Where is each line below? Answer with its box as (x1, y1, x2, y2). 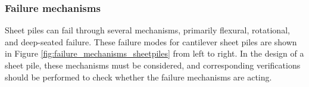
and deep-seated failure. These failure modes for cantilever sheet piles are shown (5, 35, 297, 48)
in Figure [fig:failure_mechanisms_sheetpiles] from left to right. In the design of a (5, 47, 304, 60)
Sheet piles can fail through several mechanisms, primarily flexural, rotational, (5, 24, 290, 36)
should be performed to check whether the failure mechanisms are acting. (5, 70, 272, 83)
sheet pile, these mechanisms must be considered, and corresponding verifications (5, 59, 301, 71)
